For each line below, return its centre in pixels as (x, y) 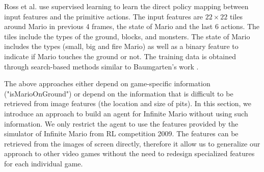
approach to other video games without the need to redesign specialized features (129, 153)
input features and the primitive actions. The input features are (104, 16)
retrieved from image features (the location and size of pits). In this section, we (128, 103)
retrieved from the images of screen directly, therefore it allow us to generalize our (132, 143)
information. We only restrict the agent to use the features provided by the (121, 123)
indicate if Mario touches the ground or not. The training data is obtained (120, 56)
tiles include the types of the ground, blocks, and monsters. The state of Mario (127, 36)
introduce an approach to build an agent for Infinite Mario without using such (126, 113)
